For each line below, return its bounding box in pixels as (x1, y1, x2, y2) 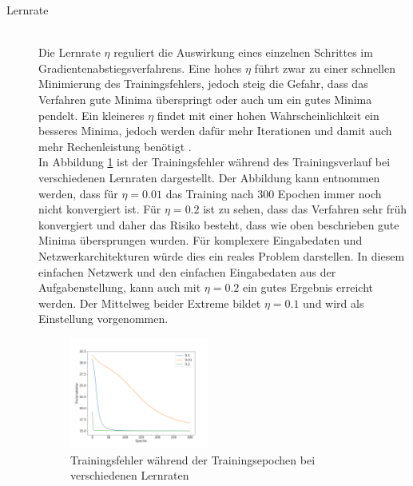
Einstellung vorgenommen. (38, 310, 169, 327)
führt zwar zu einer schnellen (254, 59, 395, 76)
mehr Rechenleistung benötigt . (38, 137, 192, 154)
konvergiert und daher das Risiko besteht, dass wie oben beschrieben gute (38, 216, 399, 233)
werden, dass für (38, 185, 118, 201)
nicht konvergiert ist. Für (38, 201, 161, 217)
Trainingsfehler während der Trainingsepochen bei (70, 451, 316, 468)
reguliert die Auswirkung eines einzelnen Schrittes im (113, 44, 373, 61)
